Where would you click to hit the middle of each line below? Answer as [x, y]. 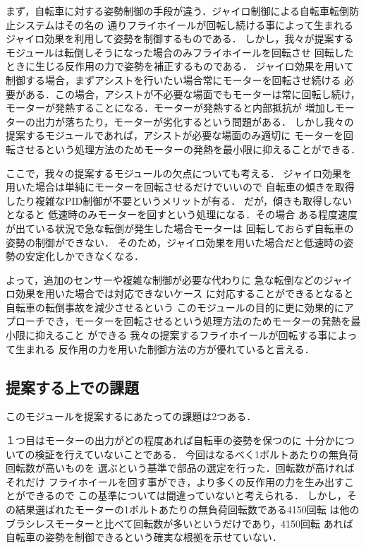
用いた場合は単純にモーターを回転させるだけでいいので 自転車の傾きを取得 [180, 187]
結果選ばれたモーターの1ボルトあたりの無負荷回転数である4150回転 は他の [187, 510]
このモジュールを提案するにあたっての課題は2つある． [131, 416]
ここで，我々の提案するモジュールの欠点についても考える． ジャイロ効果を [179, 173]
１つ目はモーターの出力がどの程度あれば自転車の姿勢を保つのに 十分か [170, 440]
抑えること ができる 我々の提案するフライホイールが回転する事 [181, 335]
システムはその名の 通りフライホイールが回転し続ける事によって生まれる [184, 24]
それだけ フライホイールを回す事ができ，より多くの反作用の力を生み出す [175, 481]
